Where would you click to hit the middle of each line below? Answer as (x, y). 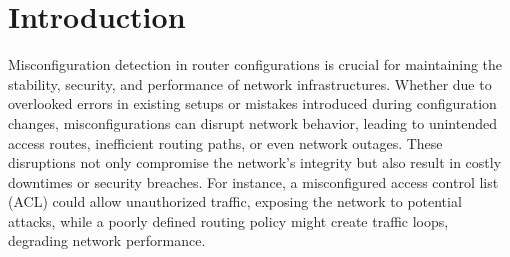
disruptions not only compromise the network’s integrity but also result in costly (255, 162)
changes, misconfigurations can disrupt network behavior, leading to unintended (252, 122)
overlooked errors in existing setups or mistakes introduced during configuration (252, 103)
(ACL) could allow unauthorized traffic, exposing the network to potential (235, 201)
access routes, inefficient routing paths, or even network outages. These (225, 142)
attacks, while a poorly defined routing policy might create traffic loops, (228, 220)
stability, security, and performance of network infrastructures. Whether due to (250, 83)
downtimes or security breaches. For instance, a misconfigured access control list (253, 181)
